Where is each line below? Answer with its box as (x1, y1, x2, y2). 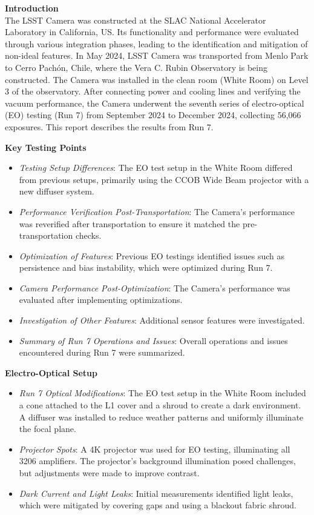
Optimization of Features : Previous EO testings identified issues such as (19, 249, 285, 262)
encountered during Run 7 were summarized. (19, 346, 185, 359)
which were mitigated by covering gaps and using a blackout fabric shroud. (19, 499, 296, 511)
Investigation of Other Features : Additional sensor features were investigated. (19, 314, 305, 327)
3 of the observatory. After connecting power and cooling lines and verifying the (5, 85, 301, 98)
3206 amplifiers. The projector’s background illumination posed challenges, (19, 454, 296, 467)
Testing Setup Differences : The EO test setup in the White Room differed (19, 161, 293, 174)
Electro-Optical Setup (5, 366, 97, 379)
